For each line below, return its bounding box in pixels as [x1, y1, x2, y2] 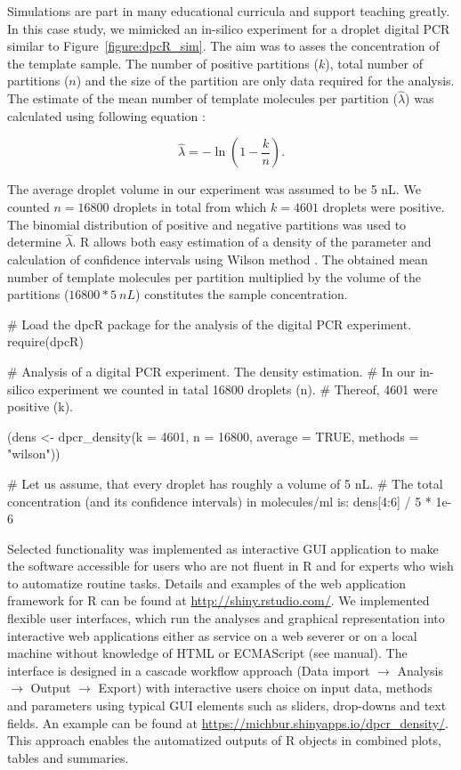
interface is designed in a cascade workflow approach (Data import [7, 661, 370, 679]
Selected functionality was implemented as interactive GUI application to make [7, 539, 439, 557]
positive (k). [7, 397, 73, 416]
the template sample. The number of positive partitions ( [7, 53, 319, 72]
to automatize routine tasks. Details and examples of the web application [7, 573, 407, 592]
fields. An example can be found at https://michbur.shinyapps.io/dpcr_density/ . [7, 713, 449, 732]
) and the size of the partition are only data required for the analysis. [76, 71, 455, 90]
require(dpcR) [7, 332, 84, 351]
